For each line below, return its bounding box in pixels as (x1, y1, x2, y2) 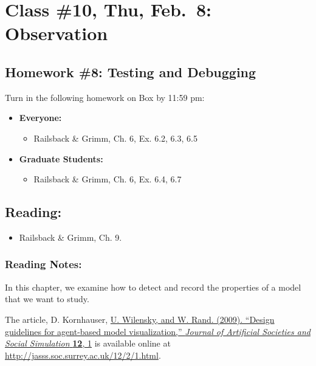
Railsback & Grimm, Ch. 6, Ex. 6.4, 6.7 (33, 173, 182, 185)
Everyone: (19, 111, 62, 124)
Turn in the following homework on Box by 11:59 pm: (5, 91, 205, 103)
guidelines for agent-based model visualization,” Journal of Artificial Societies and (5, 325, 311, 337)
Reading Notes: (5, 257, 82, 272)
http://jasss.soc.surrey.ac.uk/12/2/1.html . (5, 348, 161, 361)
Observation (5, 21, 108, 46)
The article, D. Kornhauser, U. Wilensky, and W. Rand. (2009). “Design (5, 312, 275, 325)
